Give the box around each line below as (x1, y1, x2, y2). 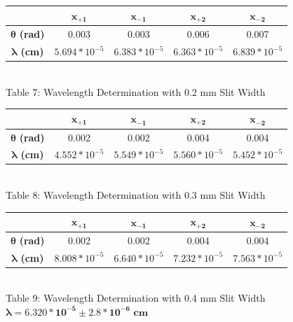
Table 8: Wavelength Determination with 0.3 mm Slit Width (6, 188, 266, 202)
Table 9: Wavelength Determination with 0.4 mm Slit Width (6, 290, 266, 305)
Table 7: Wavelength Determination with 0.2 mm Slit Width (6, 84, 266, 99)
